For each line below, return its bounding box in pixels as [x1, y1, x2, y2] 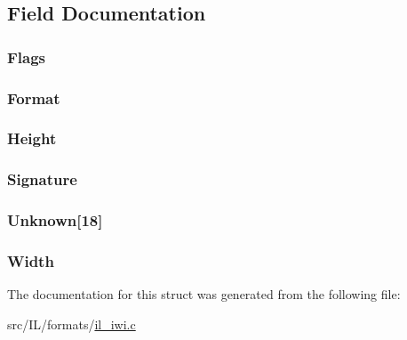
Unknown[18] [7, 209, 103, 231]
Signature [7, 168, 77, 190]
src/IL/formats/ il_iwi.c [7, 314, 136, 333]
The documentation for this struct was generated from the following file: [7, 285, 401, 304]
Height [7, 127, 57, 150]
